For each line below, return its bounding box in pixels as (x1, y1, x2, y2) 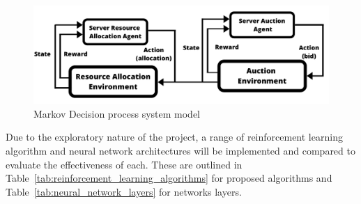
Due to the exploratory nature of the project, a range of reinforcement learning (6, 130, 343, 144)
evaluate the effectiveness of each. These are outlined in (6, 157, 243, 171)
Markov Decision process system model (33, 106, 201, 120)
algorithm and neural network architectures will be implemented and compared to (6, 143, 355, 157)
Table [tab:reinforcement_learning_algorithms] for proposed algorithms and (6, 171, 332, 185)
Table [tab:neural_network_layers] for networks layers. (6, 184, 242, 198)
